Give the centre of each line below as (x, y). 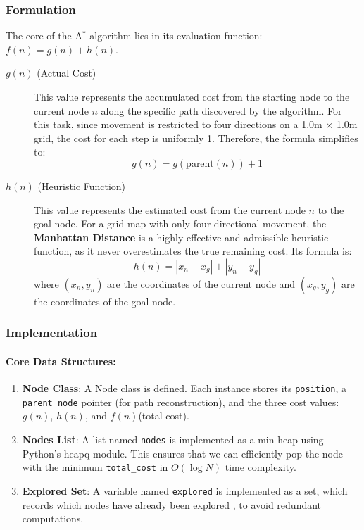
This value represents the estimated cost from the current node (170, 209)
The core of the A (44, 36)
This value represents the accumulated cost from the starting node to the (192, 96)
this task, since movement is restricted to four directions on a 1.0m (178, 124)
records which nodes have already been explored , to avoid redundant (172, 504)
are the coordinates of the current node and (201, 283)
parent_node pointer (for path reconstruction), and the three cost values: (181, 402)
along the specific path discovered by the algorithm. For (221, 110)
